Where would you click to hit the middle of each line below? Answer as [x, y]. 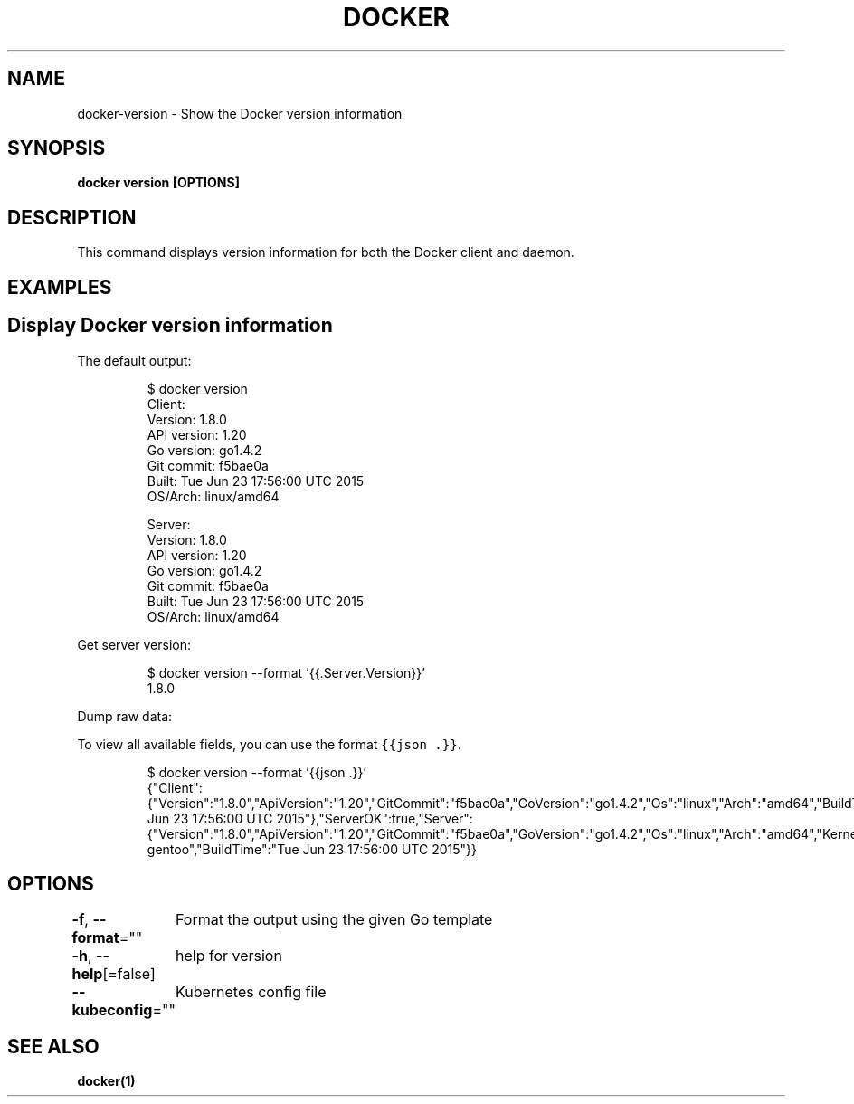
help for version [228, 956]
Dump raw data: [125, 716]
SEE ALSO [53, 1046]
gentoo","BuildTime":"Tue [223, 849]
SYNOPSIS [57, 148]
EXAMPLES [60, 287]
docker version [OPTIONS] [158, 183]
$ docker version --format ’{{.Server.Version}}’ [286, 672]
